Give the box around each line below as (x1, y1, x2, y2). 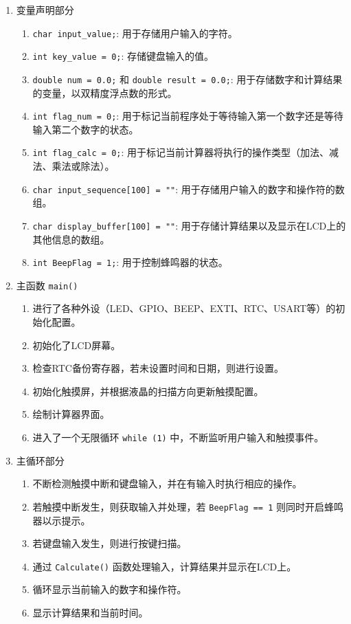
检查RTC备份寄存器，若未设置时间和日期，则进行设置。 (32, 361, 284, 375)
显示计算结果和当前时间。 (32, 605, 148, 619)
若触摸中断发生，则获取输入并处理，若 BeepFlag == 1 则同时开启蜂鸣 (32, 499, 344, 513)
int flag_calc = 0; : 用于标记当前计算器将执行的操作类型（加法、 (32, 145, 330, 159)
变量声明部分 (16, 3, 74, 16)
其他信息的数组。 (32, 232, 110, 246)
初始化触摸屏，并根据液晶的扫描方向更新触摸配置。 (32, 383, 264, 398)
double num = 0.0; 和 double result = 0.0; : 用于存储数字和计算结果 (32, 71, 343, 86)
